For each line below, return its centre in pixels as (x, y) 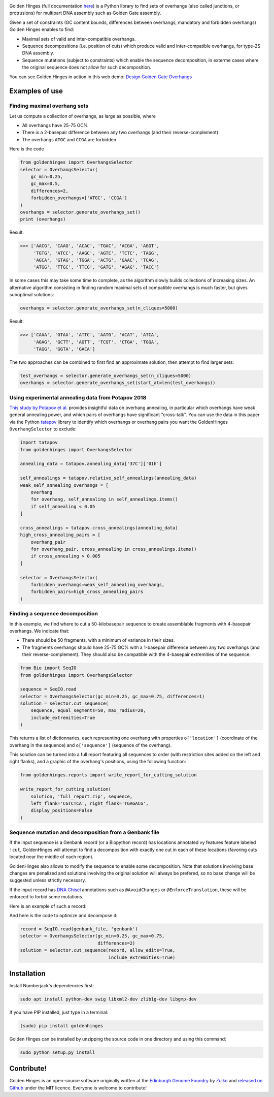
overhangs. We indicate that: (39, 631)
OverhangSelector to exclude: (43, 429)
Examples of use (36, 91)
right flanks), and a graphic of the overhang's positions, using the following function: (98, 762)
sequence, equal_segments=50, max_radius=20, (88, 711)
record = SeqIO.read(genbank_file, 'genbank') (79, 929)
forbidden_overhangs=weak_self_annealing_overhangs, (98, 585)
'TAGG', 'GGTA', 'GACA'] (64, 349)
